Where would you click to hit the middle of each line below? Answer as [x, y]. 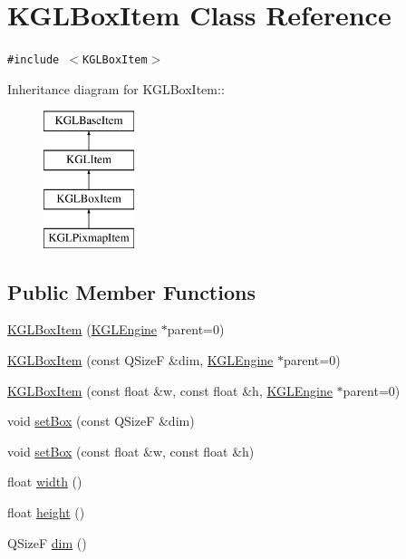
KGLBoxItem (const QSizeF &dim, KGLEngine [140, 359]
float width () [45, 482]
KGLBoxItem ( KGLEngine [82, 329]
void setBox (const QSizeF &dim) [101, 421]
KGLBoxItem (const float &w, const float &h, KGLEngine [170, 390]
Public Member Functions [131, 291]
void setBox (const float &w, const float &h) [131, 451]
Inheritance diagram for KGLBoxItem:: [116, 88]
